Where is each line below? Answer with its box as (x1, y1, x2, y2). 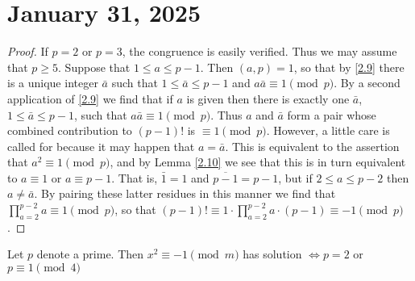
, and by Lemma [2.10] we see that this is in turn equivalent (110, 153, 406, 170)
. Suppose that (58, 58, 131, 75)
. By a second (334, 74, 400, 91)
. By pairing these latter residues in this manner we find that (34, 185, 336, 202)
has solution (243, 245, 302, 262)
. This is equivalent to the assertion (225, 137, 400, 154)
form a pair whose (287, 106, 376, 123)
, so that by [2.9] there (293, 58, 405, 75)
